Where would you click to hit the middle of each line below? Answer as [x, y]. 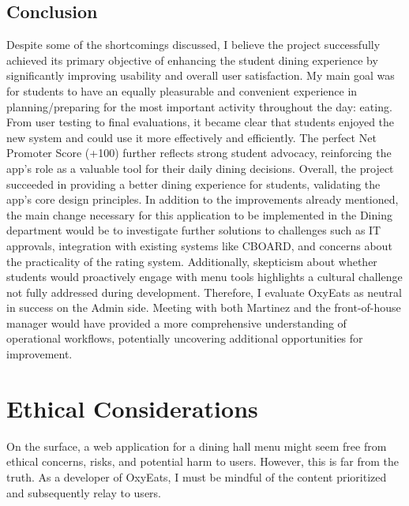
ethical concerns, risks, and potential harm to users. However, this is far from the [203, 461]
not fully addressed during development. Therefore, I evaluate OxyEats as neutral [204, 292]
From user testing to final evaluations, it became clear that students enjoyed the [201, 122]
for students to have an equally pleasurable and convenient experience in [182, 90]
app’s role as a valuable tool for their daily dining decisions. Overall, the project [200, 168]
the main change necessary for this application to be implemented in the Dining [199, 214]
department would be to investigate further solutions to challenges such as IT [194, 230]
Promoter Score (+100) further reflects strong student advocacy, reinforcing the [199, 153]
